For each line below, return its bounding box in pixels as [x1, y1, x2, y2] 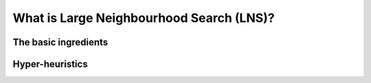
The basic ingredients [12, 36, 109, 48]
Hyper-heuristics [12, 58, 89, 70]
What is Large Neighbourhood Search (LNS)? [12, 10, 275, 25]
